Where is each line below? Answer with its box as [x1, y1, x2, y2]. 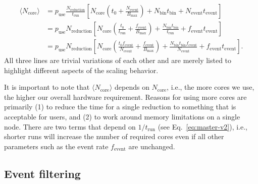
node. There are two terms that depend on [4, 121, 136, 132]
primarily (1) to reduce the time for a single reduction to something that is [4, 101, 236, 112]
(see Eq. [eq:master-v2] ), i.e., [158, 121, 248, 132]
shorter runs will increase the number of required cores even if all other [4, 131, 224, 142]
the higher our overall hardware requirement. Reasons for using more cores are [4, 91, 247, 102]
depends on [115, 82, 149, 92]
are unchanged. [128, 141, 175, 151]
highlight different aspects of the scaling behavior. [4, 65, 159, 75]
